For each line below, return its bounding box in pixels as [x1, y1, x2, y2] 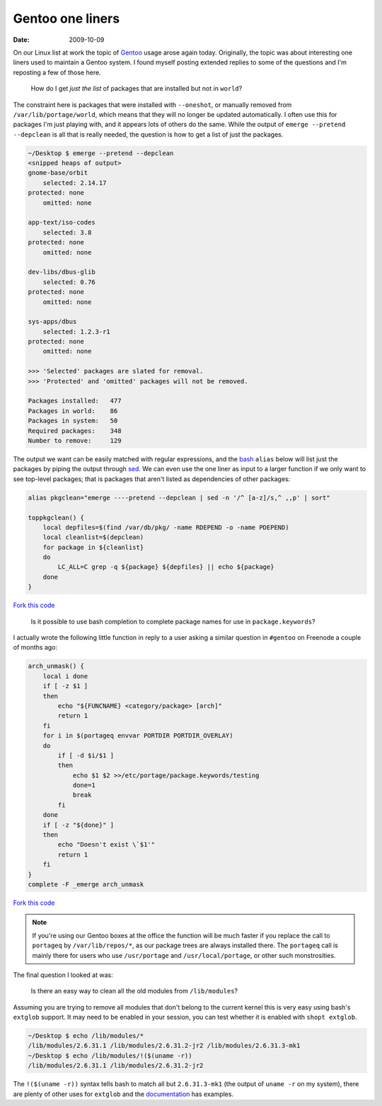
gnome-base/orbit [28, 169, 88, 177]
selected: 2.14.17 [42, 179, 107, 187]
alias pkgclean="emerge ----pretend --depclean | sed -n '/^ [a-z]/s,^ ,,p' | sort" [28, 493, 330, 502]
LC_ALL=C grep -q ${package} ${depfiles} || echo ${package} [57, 563, 274, 571]
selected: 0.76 [42, 278, 95, 286]
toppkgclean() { [28, 514, 85, 521]
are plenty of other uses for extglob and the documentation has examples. [13, 1090, 233, 1098]
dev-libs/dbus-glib [28, 268, 95, 276]
